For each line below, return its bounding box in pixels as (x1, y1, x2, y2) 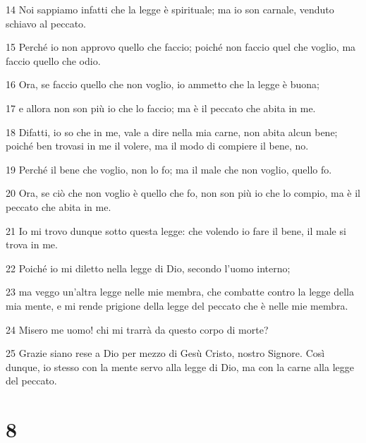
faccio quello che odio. (6, 53, 101, 68)
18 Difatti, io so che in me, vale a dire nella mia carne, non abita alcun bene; (6, 124, 338, 139)
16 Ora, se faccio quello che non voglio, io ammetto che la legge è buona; (6, 77, 319, 92)
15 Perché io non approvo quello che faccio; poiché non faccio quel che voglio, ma (6, 40, 356, 54)
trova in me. (6, 237, 58, 252)
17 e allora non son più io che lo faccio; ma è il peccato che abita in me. (6, 100, 316, 115)
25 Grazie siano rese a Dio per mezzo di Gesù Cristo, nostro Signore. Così (6, 346, 325, 360)
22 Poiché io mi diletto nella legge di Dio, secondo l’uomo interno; (6, 260, 291, 275)
